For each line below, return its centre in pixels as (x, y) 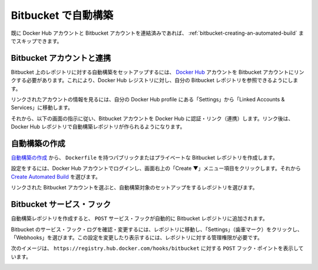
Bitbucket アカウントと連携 (61, 58)
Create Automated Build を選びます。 (56, 176)
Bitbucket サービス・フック (61, 204)
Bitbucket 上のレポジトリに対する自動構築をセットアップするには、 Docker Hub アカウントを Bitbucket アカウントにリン (158, 72)
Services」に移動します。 (42, 108)
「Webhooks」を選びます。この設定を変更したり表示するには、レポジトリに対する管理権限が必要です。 (137, 237)
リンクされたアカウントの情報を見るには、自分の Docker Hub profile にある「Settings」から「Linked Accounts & (148, 100)
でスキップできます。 (37, 41)
